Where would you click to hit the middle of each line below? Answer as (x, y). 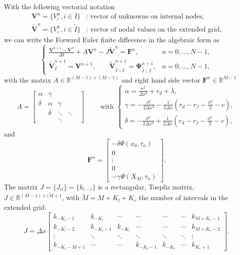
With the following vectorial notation (59, 6)
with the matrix (28, 79)
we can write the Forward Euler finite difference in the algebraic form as (112, 39)
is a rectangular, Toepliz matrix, (146, 186)
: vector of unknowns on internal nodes (144, 17)
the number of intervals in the (184, 197)
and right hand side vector (161, 79)
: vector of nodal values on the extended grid (153, 29)
